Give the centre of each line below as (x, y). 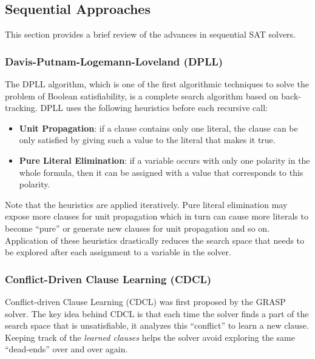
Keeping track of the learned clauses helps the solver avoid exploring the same (150, 337)
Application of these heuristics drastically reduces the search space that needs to (155, 240)
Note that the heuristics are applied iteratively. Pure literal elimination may (146, 204)
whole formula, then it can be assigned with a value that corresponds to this (161, 172)
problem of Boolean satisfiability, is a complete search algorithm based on (142, 96)
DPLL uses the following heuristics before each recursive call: (154, 108)
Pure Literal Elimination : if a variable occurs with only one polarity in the (164, 160)
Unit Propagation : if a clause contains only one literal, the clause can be (158, 128)
